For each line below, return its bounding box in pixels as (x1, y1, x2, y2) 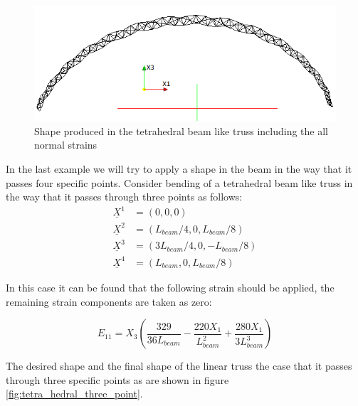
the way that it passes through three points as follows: (6, 189, 243, 204)
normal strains (34, 137, 98, 152)
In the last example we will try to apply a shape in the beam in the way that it (6, 161, 352, 176)
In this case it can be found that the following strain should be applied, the (6, 279, 335, 294)
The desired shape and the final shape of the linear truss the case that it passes (6, 358, 352, 373)
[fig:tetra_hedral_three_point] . (6, 386, 143, 401)
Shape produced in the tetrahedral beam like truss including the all (34, 123, 328, 138)
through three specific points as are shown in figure (6, 372, 229, 387)
